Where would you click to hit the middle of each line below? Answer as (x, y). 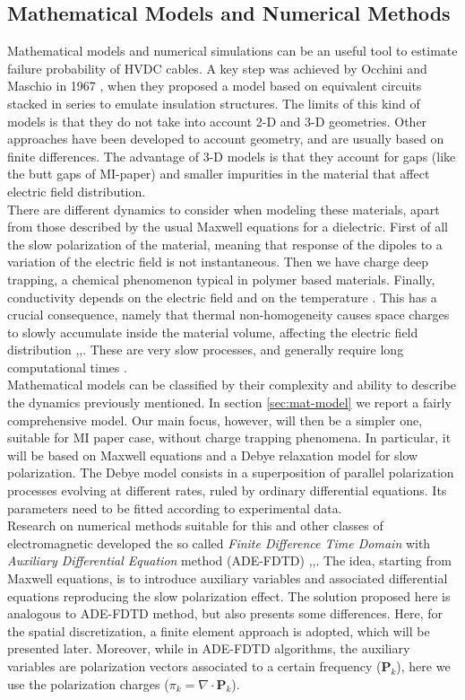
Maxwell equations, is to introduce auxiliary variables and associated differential (228, 578)
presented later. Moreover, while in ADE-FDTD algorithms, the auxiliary (209, 648)
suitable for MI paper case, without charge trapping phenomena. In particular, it (229, 437)
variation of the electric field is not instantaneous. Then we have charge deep (218, 262)
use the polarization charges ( (88, 683)
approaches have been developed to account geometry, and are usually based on (226, 139)
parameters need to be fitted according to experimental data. (175, 507)
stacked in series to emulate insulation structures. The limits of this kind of (214, 103)
